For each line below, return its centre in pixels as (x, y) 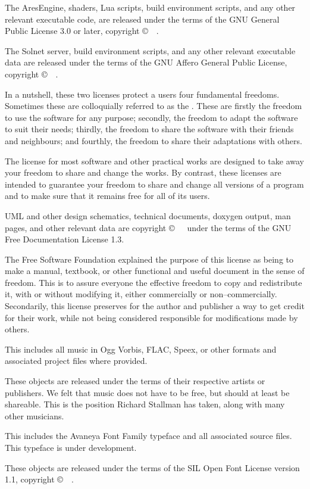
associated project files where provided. (76, 361)
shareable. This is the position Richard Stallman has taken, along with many (145, 404)
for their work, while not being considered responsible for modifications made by (151, 317)
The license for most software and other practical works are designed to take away (154, 161)
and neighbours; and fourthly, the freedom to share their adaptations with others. (154, 140)
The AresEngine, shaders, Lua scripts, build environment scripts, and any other (150, 7)
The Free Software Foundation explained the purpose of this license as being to (149, 259)
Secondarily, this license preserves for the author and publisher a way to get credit (155, 306)
